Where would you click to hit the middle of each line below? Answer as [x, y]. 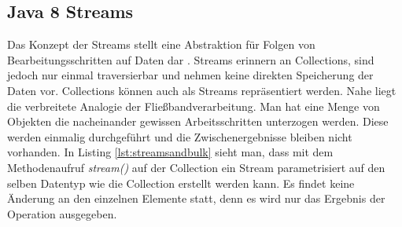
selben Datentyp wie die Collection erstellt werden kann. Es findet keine [181, 183]
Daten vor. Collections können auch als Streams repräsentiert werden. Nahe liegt [202, 90]
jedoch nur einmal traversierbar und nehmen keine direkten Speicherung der [190, 75]
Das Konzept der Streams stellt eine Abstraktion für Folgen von [161, 44]
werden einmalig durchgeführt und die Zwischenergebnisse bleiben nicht [180, 136]
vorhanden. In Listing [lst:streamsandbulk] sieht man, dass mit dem [170, 152]
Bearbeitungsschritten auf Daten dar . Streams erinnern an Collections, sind [191, 59]
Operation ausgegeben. [62, 213]
